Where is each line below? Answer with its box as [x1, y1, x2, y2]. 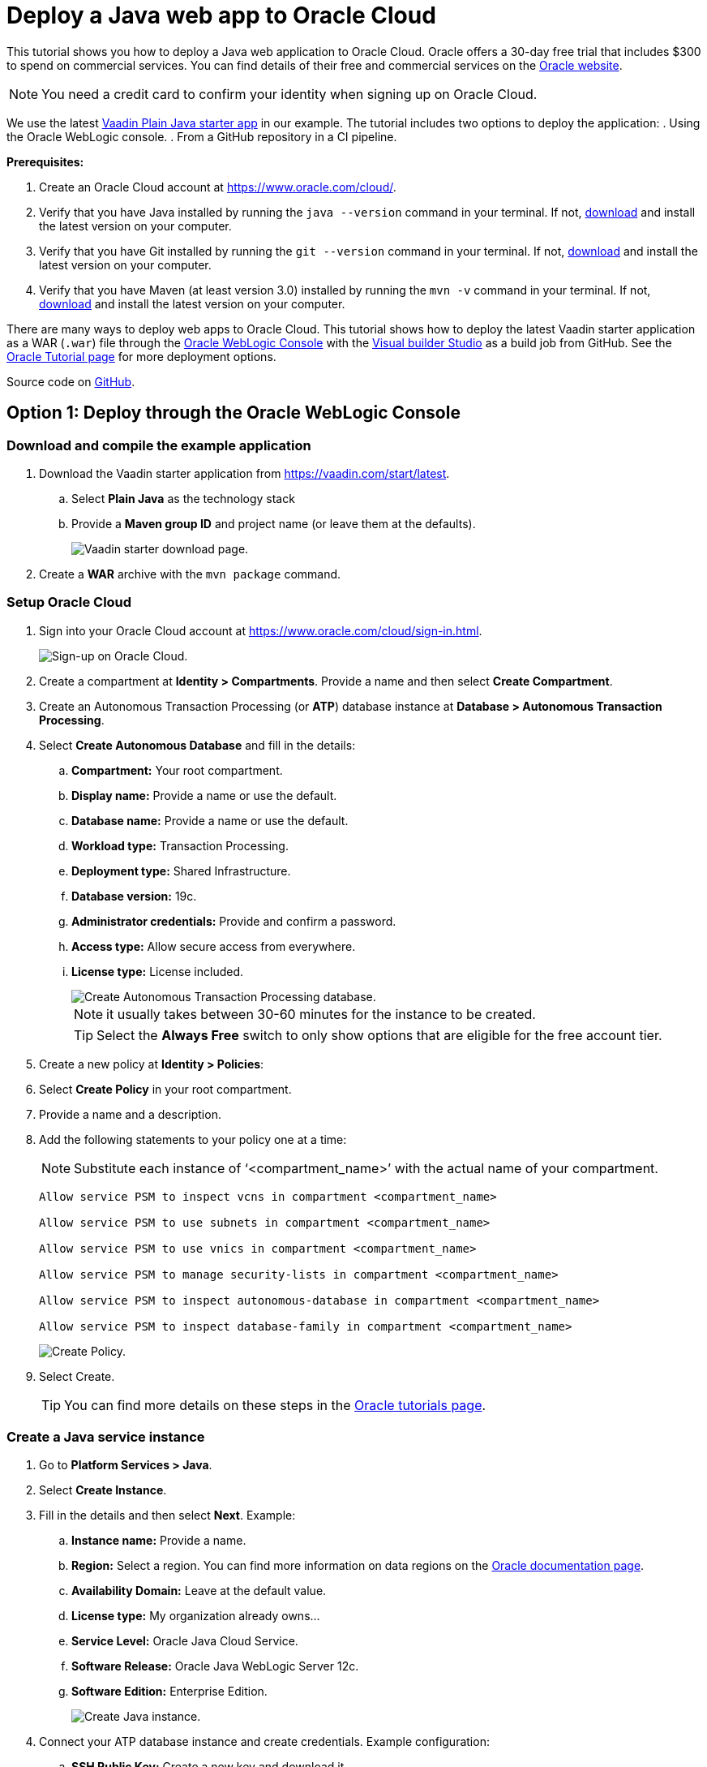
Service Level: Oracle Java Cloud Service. [71, 1634, 298, 1649]
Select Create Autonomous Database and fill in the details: [39, 737, 356, 752]
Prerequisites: [6, 154, 84, 169]
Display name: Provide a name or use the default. [71, 788, 337, 802]
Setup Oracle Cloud [6, 594, 132, 611]
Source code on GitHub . [6, 374, 135, 389]
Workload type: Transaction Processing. [71, 838, 289, 853]
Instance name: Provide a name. [71, 1533, 246, 1548]
